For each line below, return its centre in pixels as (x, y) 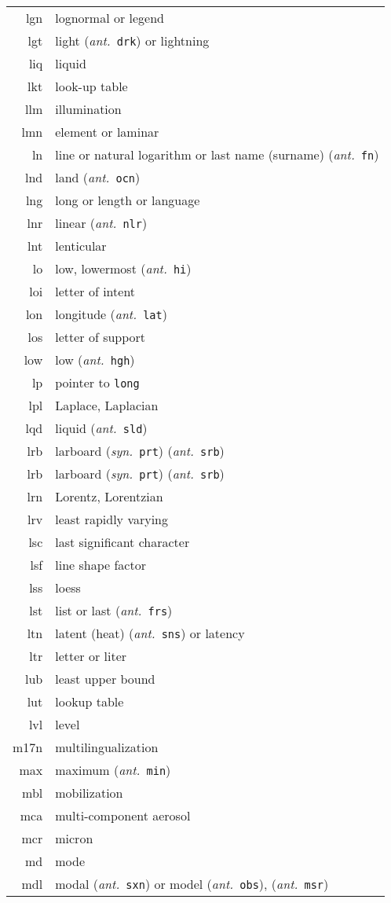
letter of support (100, 337)
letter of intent (95, 291)
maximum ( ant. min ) (113, 770)
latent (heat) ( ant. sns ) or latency (150, 633)
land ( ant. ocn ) (98, 177)
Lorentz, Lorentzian (109, 496)
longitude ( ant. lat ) (111, 314)
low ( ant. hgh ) (95, 360)
